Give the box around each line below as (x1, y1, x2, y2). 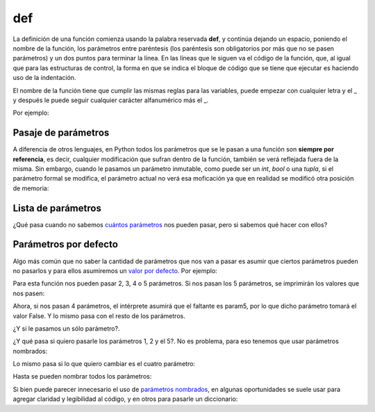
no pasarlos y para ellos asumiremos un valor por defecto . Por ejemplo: (12, 266, 218, 274)
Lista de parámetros (12, 202, 102, 214)
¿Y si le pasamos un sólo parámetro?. (12, 324, 120, 333)
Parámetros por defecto (12, 238, 118, 250)
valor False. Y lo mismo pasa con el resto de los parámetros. (12, 311, 185, 320)
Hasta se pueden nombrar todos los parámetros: (12, 372, 152, 381)
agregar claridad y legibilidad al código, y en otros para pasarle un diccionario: (12, 395, 238, 403)
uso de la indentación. (12, 74, 76, 82)
